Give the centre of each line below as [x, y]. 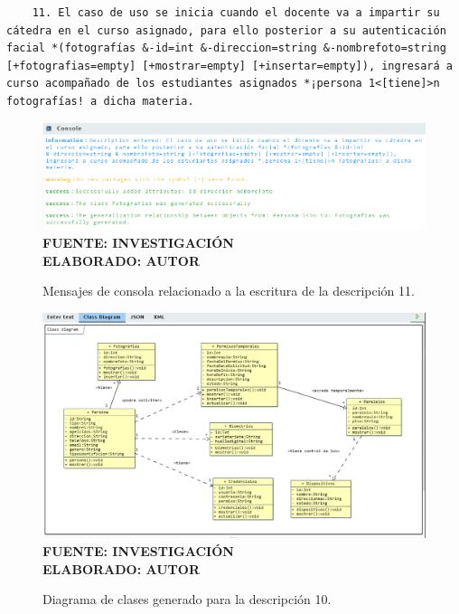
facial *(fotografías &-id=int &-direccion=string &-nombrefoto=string [226, 48]
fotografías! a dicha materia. [100, 101]
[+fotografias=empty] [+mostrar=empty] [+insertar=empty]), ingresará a [229, 66]
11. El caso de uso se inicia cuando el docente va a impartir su [236, 13]
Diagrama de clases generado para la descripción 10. [187, 599]
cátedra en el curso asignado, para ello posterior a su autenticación [226, 30]
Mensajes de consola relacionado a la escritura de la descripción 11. [229, 291]
